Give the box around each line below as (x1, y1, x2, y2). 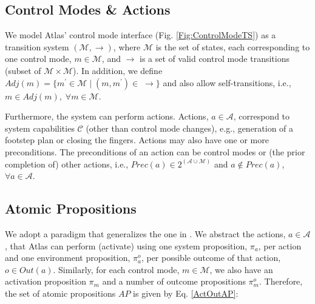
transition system (5, 40, 69, 53)
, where (113, 40, 141, 53)
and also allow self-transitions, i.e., (163, 76, 291, 89)
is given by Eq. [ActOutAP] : (133, 286, 239, 299)
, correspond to (233, 110, 290, 123)
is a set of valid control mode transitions (140, 52, 290, 65)
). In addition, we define (73, 64, 163, 76)
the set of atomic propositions (5, 286, 116, 299)
